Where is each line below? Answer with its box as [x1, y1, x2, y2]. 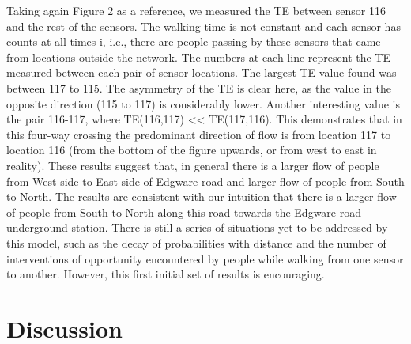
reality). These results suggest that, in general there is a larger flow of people [6, 157, 379, 173]
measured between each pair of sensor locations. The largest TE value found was [6, 64, 397, 81]
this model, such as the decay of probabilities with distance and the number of [6, 234, 386, 251]
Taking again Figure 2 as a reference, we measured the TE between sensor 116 [6, 2, 386, 18]
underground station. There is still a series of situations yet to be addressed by [6, 219, 388, 236]
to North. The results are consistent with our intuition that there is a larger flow [6, 188, 397, 205]
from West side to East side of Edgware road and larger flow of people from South [6, 172, 405, 189]
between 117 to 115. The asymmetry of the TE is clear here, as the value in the [6, 79, 391, 96]
